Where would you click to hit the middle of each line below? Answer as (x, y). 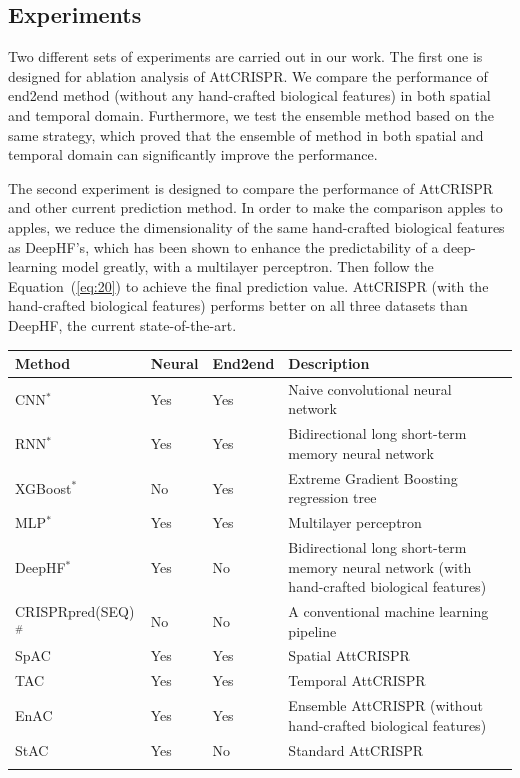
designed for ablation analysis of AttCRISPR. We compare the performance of (248, 75)
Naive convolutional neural (370, 388)
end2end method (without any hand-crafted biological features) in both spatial (249, 95)
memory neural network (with (380, 566)
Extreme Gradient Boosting (373, 477)
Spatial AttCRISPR (349, 655)
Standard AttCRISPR (356, 749)
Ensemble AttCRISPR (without (385, 705)
